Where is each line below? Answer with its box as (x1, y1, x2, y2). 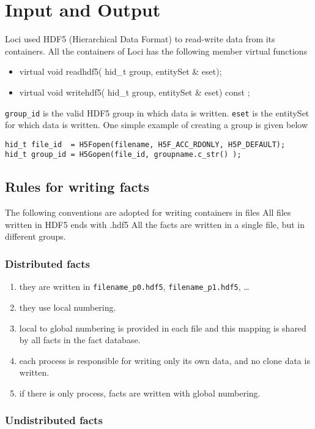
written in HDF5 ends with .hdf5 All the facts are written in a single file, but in (5, 218, 305, 230)
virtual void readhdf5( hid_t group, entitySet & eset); (19, 65, 222, 78)
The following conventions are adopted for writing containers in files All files (5, 206, 291, 219)
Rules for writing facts (5, 177, 150, 196)
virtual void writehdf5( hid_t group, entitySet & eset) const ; (19, 85, 250, 98)
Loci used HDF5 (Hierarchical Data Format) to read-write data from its (5, 32, 275, 45)
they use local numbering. (19, 300, 116, 313)
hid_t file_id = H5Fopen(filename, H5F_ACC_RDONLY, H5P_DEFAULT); (5, 140, 286, 149)
